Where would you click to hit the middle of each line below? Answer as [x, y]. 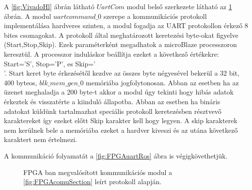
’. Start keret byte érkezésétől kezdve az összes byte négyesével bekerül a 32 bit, [122, 73]
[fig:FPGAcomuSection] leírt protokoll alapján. [93, 182]
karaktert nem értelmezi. [40, 139]
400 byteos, [21, 82]
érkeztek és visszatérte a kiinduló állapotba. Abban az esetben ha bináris [112, 101]
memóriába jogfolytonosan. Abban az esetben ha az [162, 82]
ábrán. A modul [28, 16]
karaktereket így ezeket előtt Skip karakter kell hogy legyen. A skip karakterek [121, 120]
